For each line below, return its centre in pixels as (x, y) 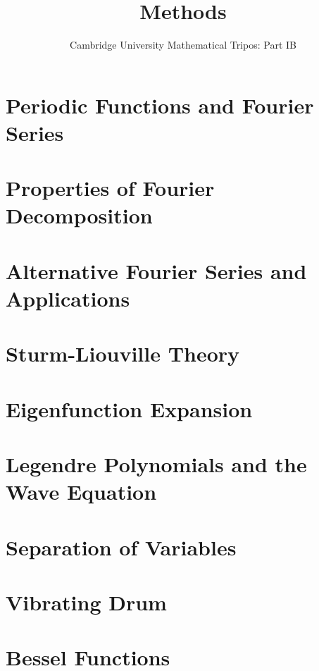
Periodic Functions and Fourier (160, 105)
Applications (68, 298)
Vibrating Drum (86, 602)
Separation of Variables (121, 547)
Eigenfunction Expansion (129, 408)
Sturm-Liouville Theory (123, 353)
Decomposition (79, 215)
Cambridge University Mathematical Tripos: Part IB (183, 45)
